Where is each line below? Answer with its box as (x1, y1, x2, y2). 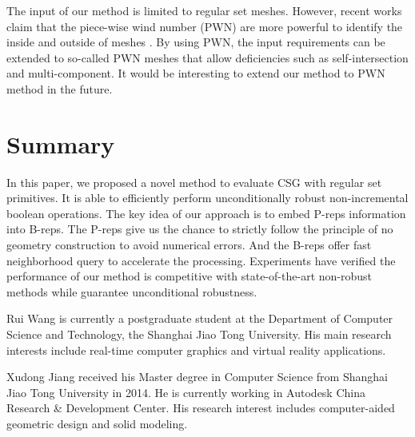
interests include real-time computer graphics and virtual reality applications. (6, 341, 386, 358)
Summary (6, 127, 115, 160)
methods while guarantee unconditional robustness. (6, 283, 257, 300)
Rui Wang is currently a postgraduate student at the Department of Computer (6, 310, 393, 327)
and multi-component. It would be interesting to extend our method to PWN (6, 65, 385, 81)
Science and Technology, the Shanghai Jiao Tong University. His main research (6, 326, 392, 343)
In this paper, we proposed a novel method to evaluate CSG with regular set (6, 173, 382, 190)
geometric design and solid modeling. (6, 415, 188, 431)
